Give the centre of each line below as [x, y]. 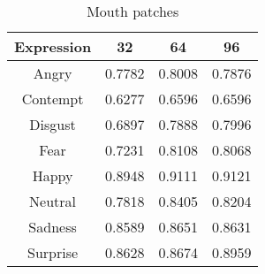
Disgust [53, 124]
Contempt [53, 99]
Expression [53, 46]
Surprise [53, 252]
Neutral [53, 201]
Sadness [53, 227]
